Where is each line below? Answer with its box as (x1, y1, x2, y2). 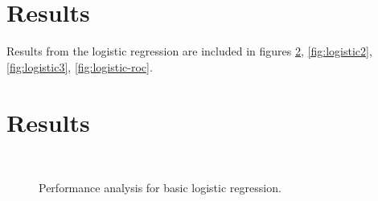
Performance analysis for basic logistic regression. (39, 179, 281, 196)
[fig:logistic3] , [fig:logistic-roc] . (6, 58, 153, 75)
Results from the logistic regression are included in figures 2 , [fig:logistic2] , (6, 43, 372, 59)
